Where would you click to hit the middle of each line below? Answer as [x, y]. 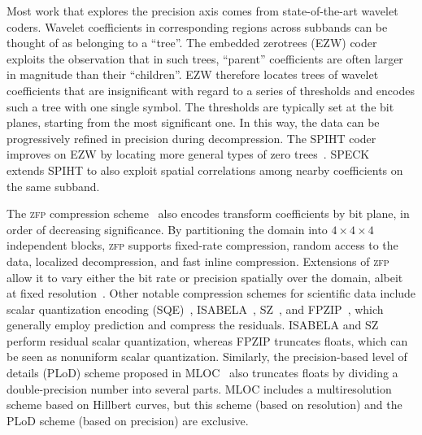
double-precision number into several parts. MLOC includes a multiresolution [199, 388]
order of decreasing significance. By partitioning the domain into [167, 229]
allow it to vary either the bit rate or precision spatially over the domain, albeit [205, 277]
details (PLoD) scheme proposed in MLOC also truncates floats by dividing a [202, 373]
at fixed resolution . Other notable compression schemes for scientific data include [211, 293]
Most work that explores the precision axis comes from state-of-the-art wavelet [202, 11]
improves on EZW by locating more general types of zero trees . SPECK [188, 154]
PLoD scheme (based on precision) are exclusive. [128, 420]
